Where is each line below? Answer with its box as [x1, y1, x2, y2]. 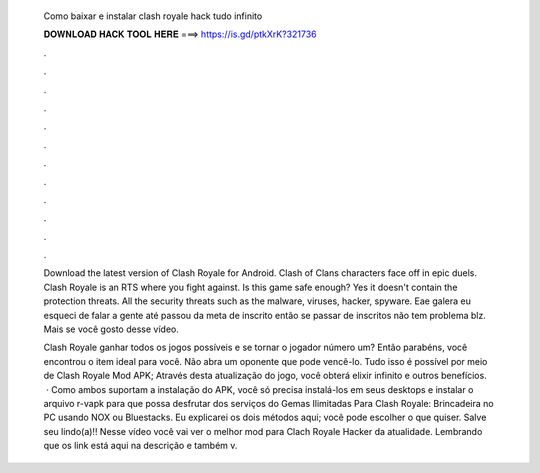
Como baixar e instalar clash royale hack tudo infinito [43, 10, 263, 22]
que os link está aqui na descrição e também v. [43, 440, 238, 452]
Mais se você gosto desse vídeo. [43, 323, 179, 335]
